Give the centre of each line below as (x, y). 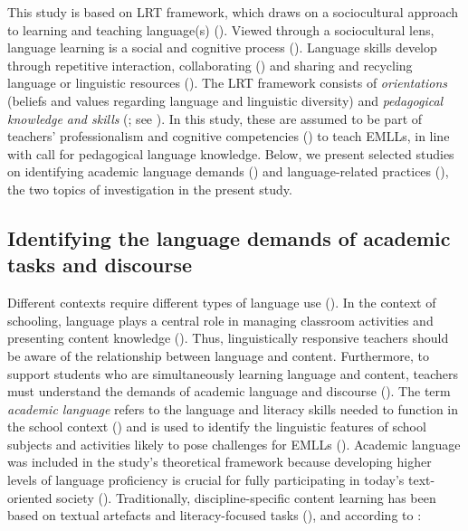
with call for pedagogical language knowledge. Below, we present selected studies (231, 153)
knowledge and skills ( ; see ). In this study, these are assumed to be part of (215, 118)
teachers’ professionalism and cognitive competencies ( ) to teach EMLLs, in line (229, 136)
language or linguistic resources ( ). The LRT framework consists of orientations (228, 83)
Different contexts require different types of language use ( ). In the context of (222, 303)
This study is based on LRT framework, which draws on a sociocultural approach (233, 12)
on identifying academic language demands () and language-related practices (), (228, 171)
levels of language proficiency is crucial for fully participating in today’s (206, 480)
